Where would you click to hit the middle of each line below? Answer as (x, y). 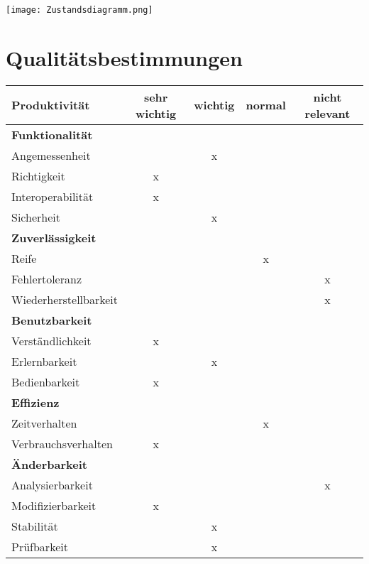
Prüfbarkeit (40, 546)
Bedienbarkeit (46, 381)
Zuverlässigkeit (54, 237)
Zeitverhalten (44, 423)
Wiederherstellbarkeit (65, 299)
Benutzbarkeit (52, 320)
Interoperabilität (53, 196)
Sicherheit (36, 217)
